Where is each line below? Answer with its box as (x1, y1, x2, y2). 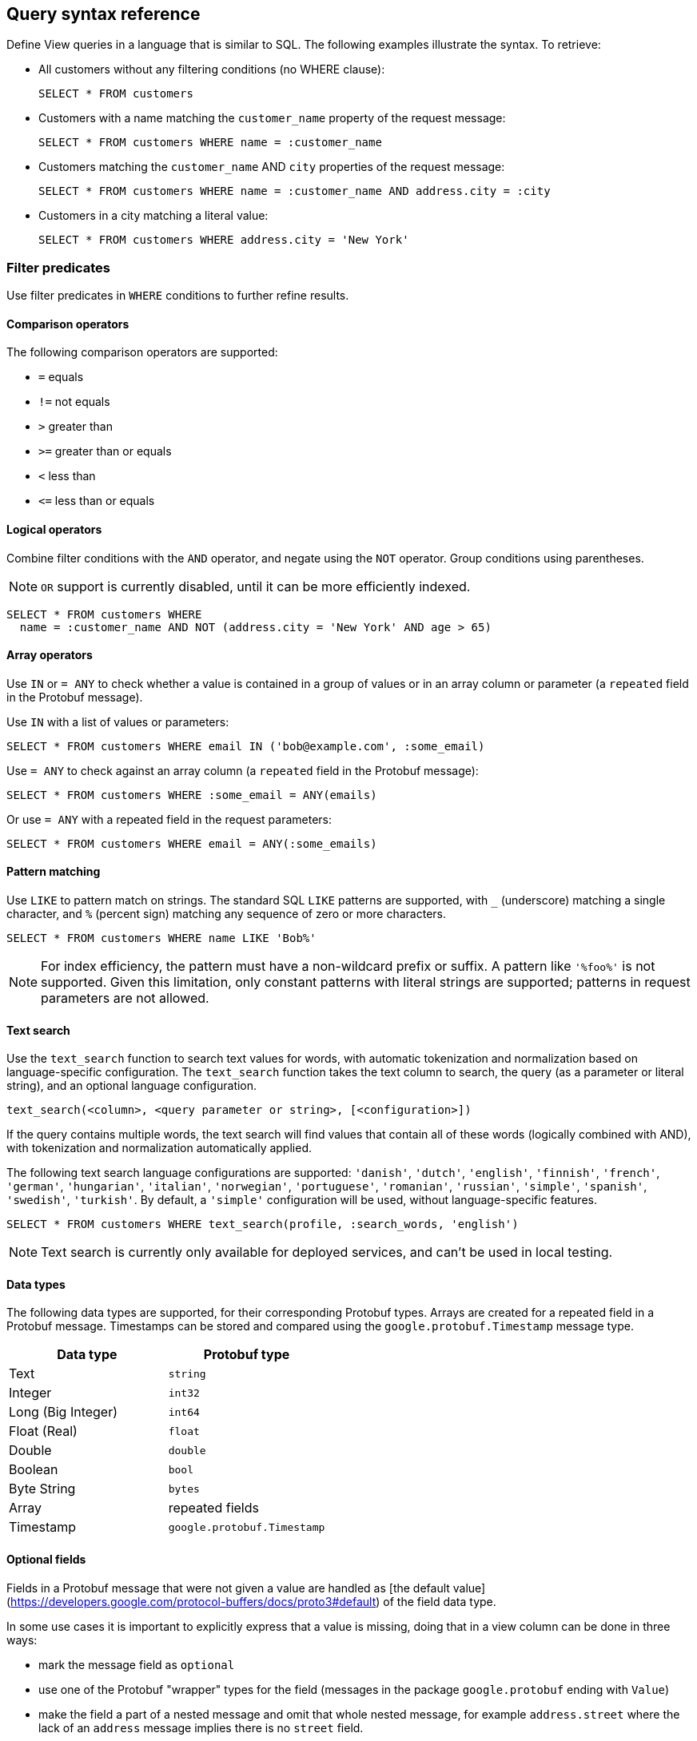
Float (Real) (9, 1423, 78, 1440)
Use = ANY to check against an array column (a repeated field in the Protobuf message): (6, 763, 479, 777)
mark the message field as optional (38, 1657, 235, 1671)
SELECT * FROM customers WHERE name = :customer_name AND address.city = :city (38, 185, 551, 198)
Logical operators (6, 523, 102, 536)
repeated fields (168, 1500, 259, 1516)
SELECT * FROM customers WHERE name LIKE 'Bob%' (6, 932, 317, 945)
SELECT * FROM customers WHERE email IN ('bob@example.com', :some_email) (6, 739, 485, 753)
